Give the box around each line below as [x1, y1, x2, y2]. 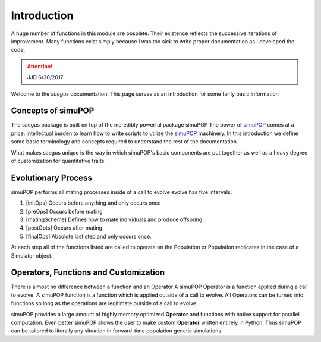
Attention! [27, 62, 53, 70]
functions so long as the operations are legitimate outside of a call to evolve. [11, 300, 199, 307]
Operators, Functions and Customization [11, 268, 165, 278]
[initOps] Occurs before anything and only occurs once [26, 199, 161, 206]
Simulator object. [11, 252, 53, 259]
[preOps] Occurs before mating [26, 208, 103, 215]
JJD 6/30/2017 [27, 74, 64, 81]
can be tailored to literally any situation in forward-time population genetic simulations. [11, 327, 223, 334]
